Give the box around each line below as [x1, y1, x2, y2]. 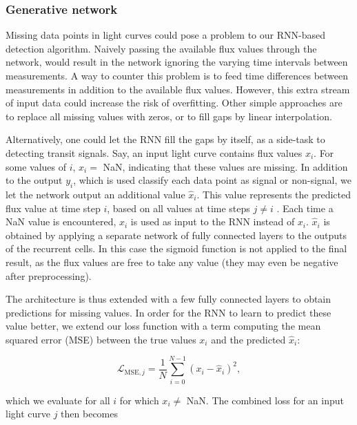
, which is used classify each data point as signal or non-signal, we [73, 173, 352, 187]
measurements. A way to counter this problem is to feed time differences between [6, 68, 349, 82]
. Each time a [276, 200, 334, 215]
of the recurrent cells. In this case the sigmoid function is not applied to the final [6, 241, 347, 256]
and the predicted [211, 332, 286, 346]
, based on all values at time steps [107, 200, 250, 215]
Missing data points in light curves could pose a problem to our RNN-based [6, 28, 325, 42]
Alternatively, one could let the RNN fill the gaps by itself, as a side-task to [6, 132, 325, 147]
